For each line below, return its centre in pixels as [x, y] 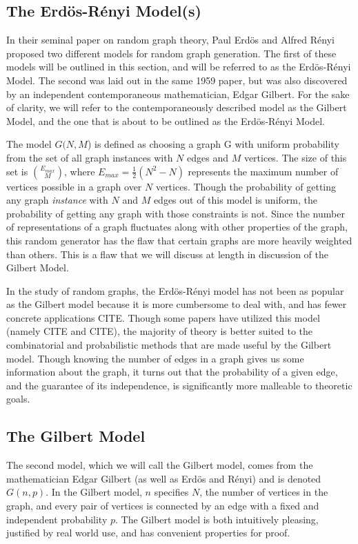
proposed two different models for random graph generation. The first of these [171, 53]
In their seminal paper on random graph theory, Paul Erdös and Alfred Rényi [170, 40]
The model [29, 144]
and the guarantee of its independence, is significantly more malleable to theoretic [179, 385]
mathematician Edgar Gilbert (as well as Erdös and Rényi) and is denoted [164, 478]
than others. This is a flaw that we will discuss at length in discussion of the [167, 254]
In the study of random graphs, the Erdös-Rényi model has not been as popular [175, 290]
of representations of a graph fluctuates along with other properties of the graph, [177, 227]
